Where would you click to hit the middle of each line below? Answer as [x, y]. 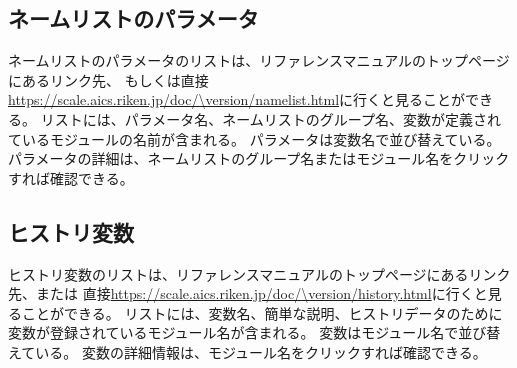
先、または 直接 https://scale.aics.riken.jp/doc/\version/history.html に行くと [248, 293]
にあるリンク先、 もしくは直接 [108, 79]
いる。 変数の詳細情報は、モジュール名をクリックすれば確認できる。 [261, 351]
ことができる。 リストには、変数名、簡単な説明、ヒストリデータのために [262, 312]
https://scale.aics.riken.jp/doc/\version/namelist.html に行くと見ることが [237, 99]
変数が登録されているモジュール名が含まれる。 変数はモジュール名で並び [247, 332]
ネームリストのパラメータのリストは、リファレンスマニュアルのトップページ [259, 60]
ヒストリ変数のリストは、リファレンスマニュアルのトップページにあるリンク [259, 273]
